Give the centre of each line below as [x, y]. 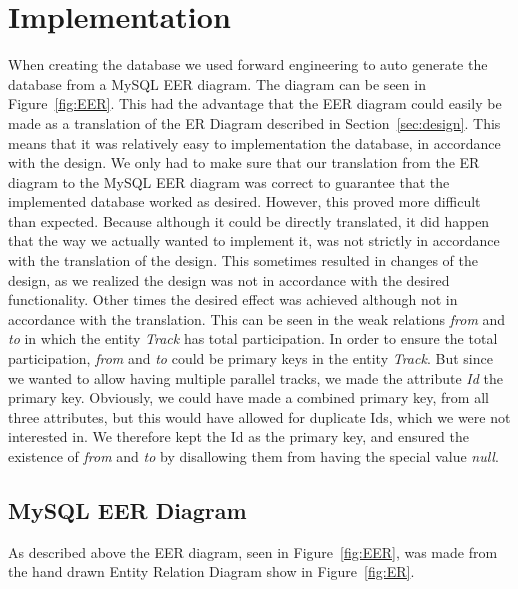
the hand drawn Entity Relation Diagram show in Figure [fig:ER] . [211, 571]
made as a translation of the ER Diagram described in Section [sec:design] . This [254, 122]
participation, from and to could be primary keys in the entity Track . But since [250, 358]
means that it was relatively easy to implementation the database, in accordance [254, 142]
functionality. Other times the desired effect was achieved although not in [233, 299]
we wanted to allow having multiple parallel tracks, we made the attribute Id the [255, 377]
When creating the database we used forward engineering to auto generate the [248, 64]
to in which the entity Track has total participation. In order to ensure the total [253, 338]
